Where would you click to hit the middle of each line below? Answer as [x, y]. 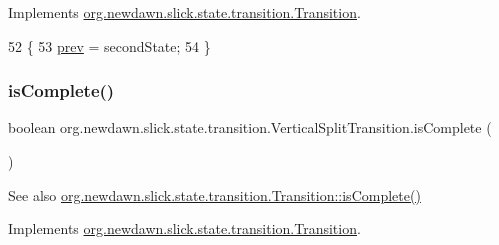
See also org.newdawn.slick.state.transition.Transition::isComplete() [214, 194]
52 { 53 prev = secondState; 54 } [109, 45]
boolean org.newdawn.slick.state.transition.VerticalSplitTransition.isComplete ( [250, 127]
